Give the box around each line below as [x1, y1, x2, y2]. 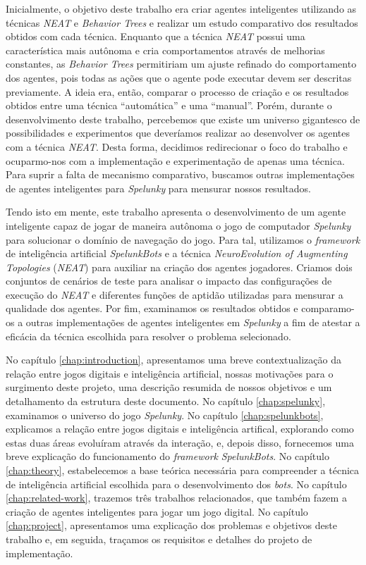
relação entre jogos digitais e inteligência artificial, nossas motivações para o [6, 366, 334, 380]
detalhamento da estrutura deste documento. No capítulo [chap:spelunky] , [6, 394, 326, 409]
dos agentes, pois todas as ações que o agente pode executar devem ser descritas [6, 70, 352, 85]
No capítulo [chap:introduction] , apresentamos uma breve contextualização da [6, 352, 341, 367]
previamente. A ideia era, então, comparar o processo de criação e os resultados [6, 84, 349, 99]
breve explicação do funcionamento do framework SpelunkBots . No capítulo [6, 449, 329, 464]
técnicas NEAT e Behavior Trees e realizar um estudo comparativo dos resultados [6, 15, 358, 30]
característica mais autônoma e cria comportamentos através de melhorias [6, 42, 325, 57]
